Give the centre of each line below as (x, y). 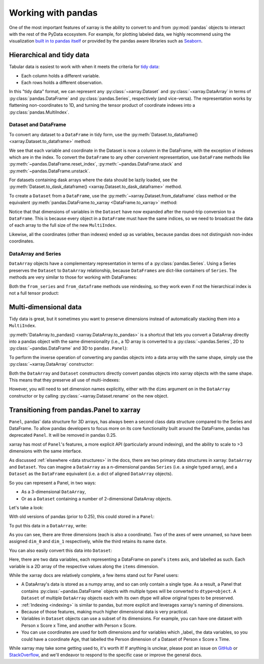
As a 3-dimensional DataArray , (54, 492)
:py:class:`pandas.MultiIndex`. (39, 112)
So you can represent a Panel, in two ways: (53, 483)
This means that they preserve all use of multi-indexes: (64, 380)
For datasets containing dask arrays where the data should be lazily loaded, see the (93, 180)
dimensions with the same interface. (46, 451)
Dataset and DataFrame (38, 125)
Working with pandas (53, 13)
